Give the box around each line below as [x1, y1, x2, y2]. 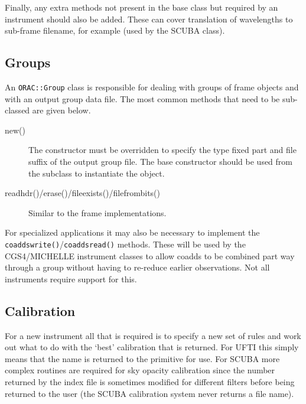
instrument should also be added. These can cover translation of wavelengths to [5, 12, 293, 25]
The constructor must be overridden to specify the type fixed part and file [28, 144, 297, 156]
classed [5, 104, 30, 116]
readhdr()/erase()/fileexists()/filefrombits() [5, 187, 160, 199]
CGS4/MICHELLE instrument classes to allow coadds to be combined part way [5, 249, 295, 262]
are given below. [32, 104, 91, 116]
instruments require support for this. [5, 272, 137, 285]
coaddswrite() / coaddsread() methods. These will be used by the [5, 237, 246, 250]
